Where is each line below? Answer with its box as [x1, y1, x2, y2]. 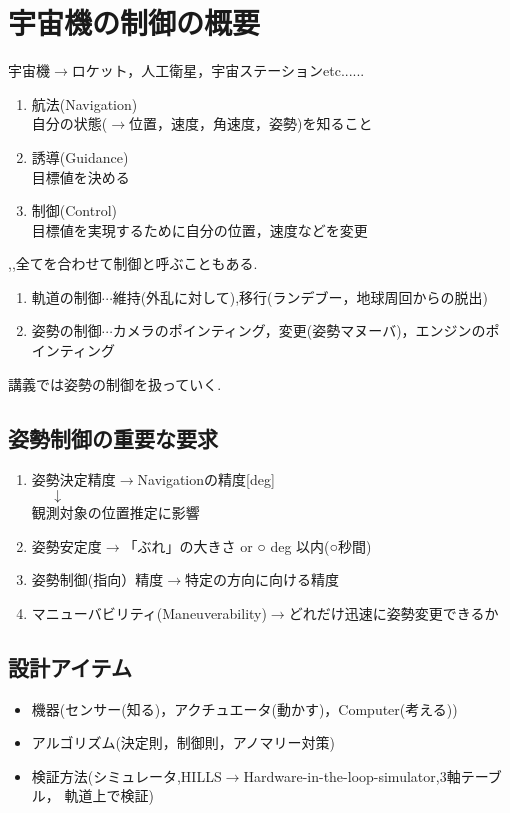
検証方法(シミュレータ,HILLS [31, 765, 222, 786]
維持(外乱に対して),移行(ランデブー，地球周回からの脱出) [112, 286, 488, 307]
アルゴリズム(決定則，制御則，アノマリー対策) [31, 732, 336, 753]
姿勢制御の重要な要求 [8, 422, 218, 453]
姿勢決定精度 [31, 469, 116, 490]
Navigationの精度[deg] [137, 469, 275, 490]
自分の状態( [31, 113, 108, 134]
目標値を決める [31, 166, 130, 187]
